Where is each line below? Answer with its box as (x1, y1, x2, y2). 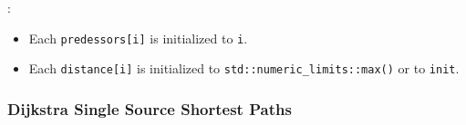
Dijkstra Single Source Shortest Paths (7, 97, 292, 120)
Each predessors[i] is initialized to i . (28, 28, 248, 47)
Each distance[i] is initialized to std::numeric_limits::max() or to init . (28, 59, 460, 78)
